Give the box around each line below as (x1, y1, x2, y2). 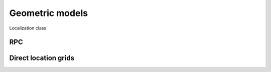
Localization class (9, 25, 47, 31)
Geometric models (9, 7, 88, 18)
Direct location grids (9, 54, 75, 62)
